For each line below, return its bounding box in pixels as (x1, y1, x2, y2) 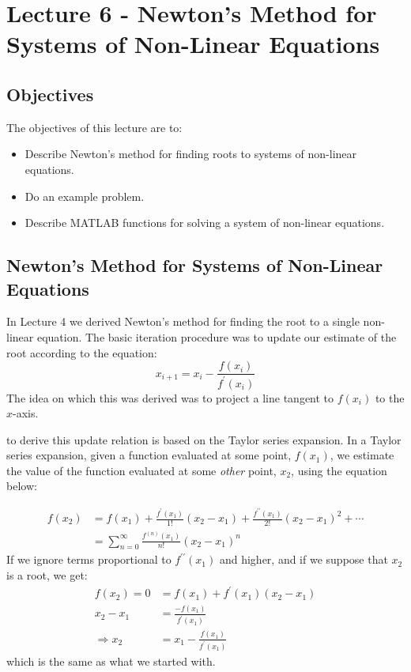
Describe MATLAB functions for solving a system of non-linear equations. (25, 214, 385, 231)
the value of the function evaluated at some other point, (6, 462, 277, 478)
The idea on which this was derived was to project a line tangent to (6, 389, 334, 406)
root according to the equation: (6, 344, 157, 361)
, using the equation (291, 462, 387, 478)
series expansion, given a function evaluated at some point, (6, 447, 292, 463)
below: (6, 478, 37, 494)
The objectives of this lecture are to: (6, 119, 183, 135)
